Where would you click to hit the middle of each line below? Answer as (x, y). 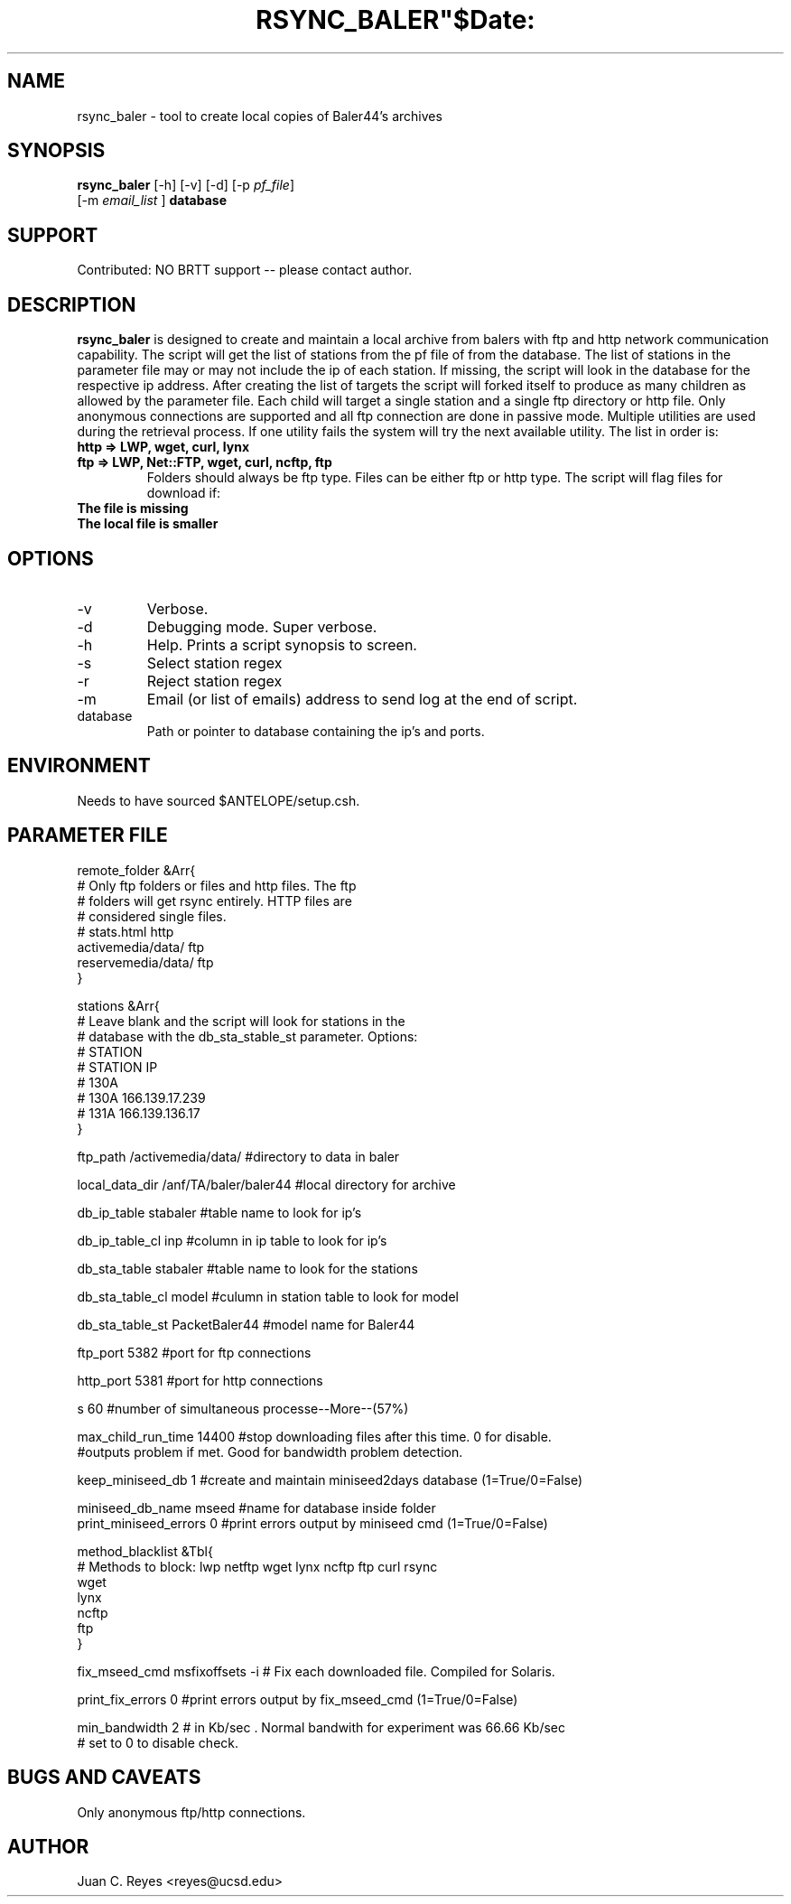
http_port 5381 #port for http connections (200, 1380)
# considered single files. (152, 916)
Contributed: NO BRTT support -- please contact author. (245, 270)
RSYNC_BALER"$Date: (395, 20)
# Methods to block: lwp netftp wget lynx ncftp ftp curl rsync (257, 1566)
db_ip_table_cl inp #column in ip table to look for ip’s (232, 1240)
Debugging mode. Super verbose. (262, 626)
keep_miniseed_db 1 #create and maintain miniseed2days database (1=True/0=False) (330, 1479)
